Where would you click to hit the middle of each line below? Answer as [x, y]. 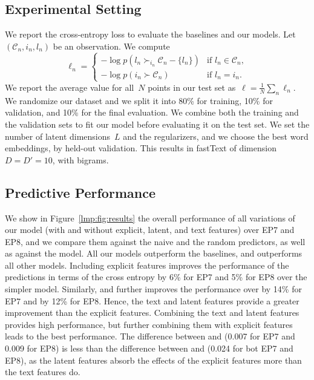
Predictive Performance [80, 192]
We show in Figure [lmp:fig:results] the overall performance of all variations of [150, 218]
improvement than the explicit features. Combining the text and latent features [152, 313]
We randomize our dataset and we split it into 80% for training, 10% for [139, 100]
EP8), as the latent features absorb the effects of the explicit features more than [153, 360]
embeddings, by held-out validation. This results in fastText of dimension [141, 148]
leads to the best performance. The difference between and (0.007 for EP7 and [150, 336]
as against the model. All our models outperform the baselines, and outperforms [154, 253]
